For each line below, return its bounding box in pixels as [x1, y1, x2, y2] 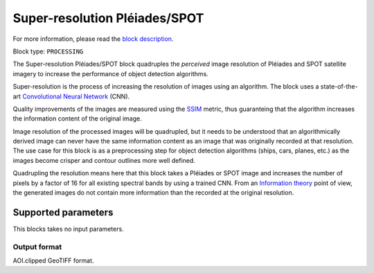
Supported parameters [12, 206, 114, 218]
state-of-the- [320, 82, 358, 91]
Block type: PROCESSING [12, 47, 84, 55]
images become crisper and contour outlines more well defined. [12, 156, 195, 164]
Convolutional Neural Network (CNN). [21, 92, 130, 100]
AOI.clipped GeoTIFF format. [12, 256, 94, 265]
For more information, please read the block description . [12, 35, 174, 43]
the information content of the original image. [12, 114, 142, 123]
